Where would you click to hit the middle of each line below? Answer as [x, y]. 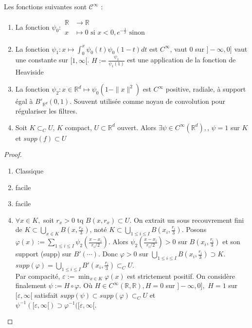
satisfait [46, 295]
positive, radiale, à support [206, 89]
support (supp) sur [43, 254]
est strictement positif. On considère [181, 276]
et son [231, 241]
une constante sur [42, 60]
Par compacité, [38, 276]
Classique [29, 170]
